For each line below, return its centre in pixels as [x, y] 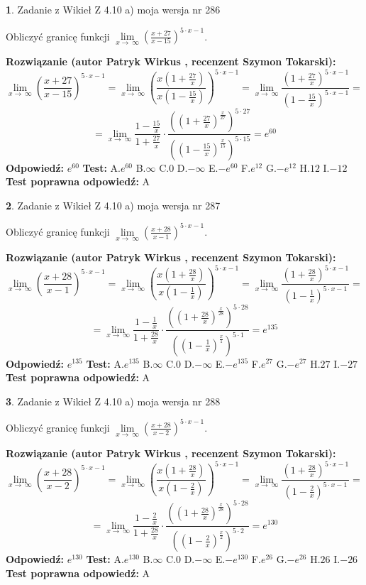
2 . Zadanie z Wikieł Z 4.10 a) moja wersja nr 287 [113, 205]
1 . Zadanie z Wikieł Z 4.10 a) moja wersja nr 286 [113, 9]
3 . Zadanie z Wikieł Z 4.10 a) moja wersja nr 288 [113, 401]
